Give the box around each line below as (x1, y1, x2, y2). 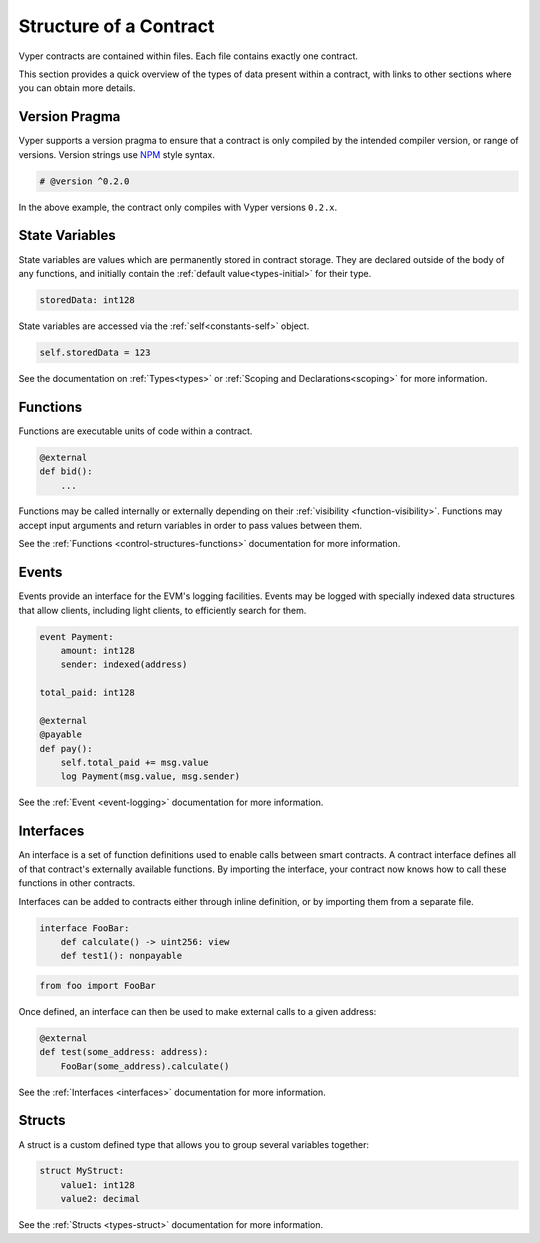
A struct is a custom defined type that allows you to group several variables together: (18, 1138, 370, 1150)
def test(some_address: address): (39, 1046, 209, 1058)
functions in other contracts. (18, 877, 136, 889)
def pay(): (39, 743, 93, 754)
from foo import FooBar (39, 980, 157, 991)
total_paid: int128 (39, 687, 135, 699)
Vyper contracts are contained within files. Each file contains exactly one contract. (18, 50, 359, 62)
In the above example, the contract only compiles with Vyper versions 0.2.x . (18, 201, 338, 213)
